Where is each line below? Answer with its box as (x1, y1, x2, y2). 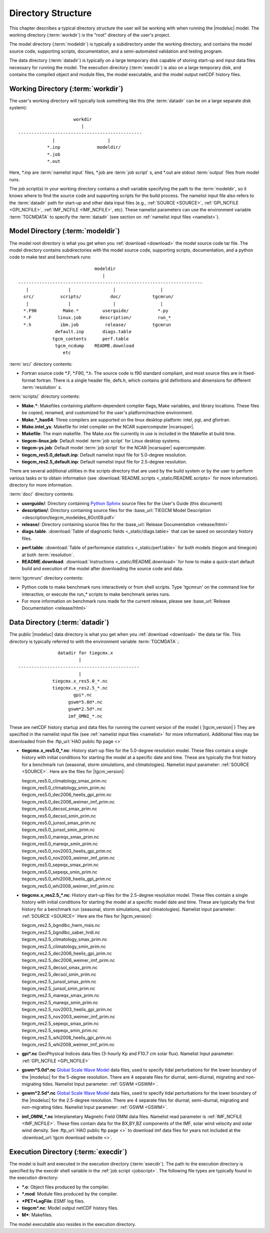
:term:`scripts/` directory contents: (9, 393, 80, 399)
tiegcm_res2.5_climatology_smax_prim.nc (21, 936, 107, 942)
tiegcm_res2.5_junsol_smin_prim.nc (21, 985, 95, 992)
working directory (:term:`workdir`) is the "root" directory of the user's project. (9, 32, 171, 38)
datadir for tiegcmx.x (57, 650, 113, 656)
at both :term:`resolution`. (21, 552, 74, 558)
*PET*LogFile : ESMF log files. (21, 1198, 85, 1204)
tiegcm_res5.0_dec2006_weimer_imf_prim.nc (21, 799, 115, 805)
